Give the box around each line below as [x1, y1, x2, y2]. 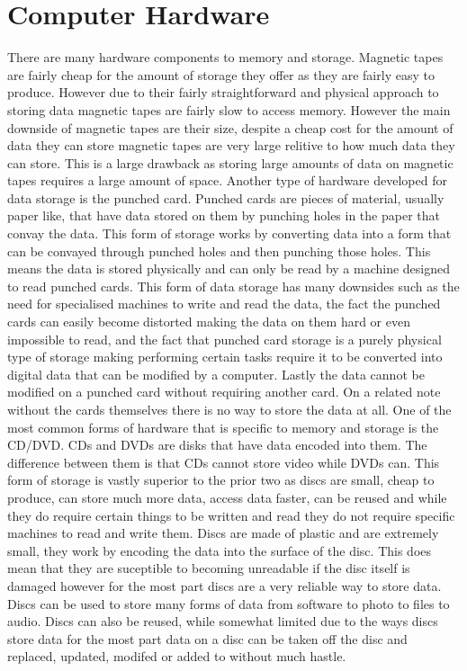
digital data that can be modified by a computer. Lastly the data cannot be [7, 364, 425, 383]
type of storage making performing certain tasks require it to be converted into [7, 347, 443, 366]
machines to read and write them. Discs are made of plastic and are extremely [7, 523, 439, 542]
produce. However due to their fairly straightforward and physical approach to [7, 83, 439, 102]
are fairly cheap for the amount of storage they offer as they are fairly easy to [7, 65, 435, 84]
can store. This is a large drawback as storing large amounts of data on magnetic [7, 153, 454, 172]
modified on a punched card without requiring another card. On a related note [7, 382, 441, 401]
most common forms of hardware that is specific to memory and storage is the [7, 417, 439, 436]
